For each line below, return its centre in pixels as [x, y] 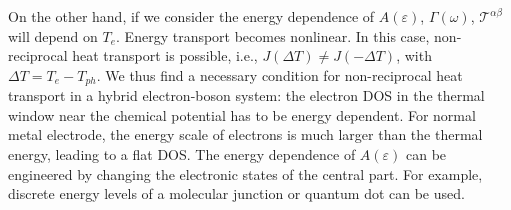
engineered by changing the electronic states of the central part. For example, [245, 173]
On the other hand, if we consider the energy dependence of [191, 16]
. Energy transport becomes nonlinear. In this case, [273, 35]
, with [414, 55]
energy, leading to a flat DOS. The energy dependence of [182, 154]
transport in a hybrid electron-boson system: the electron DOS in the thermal [246, 95]
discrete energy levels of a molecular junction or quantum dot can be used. [236, 193]
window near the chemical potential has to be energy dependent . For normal [242, 114]
